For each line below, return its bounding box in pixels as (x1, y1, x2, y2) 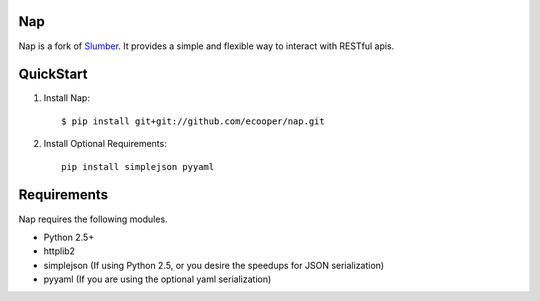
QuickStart (18, 66, 89, 83)
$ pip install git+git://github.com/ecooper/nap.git (61, 115, 325, 127)
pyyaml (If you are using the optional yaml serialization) (43, 273, 272, 285)
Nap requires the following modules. (18, 213, 169, 225)
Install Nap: (43, 92, 90, 104)
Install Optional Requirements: (43, 138, 167, 150)
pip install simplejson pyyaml (61, 161, 215, 172)
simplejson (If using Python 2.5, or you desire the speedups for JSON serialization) (43, 259, 385, 271)
